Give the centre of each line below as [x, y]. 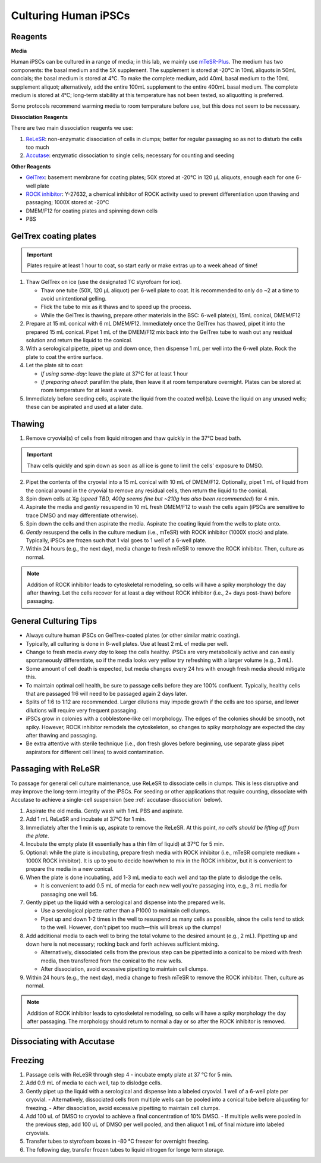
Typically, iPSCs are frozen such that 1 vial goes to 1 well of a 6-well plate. [116, 540]
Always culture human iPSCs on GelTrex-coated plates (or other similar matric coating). [133, 635]
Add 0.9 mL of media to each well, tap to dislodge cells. [94, 1083]
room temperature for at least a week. [87, 390]
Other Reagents [31, 166]
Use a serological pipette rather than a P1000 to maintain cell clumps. [126, 911]
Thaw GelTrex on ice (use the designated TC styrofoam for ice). [104, 282]
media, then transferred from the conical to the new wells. [111, 961]
